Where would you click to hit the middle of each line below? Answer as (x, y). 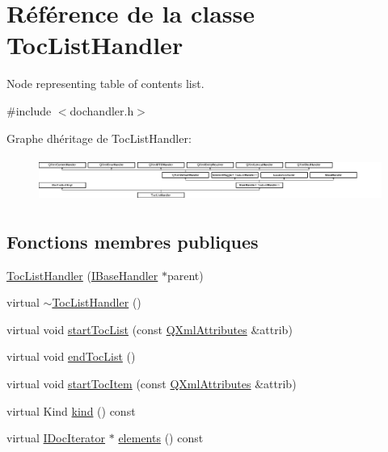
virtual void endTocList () (71, 356)
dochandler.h (102, 110)
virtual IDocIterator (56, 438)
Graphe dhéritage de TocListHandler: (99, 138)
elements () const (161, 438)
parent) (185, 275)
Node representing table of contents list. (105, 84)
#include (29, 110)
